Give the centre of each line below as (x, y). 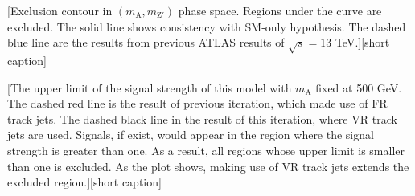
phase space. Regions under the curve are (280, 10)
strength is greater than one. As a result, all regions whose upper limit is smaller (206, 150)
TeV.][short (362, 42)
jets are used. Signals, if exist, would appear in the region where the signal (191, 135)
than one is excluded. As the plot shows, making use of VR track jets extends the (208, 166)
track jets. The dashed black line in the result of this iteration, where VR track (202, 118)
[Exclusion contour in (60, 10)
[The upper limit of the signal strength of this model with (150, 87)
